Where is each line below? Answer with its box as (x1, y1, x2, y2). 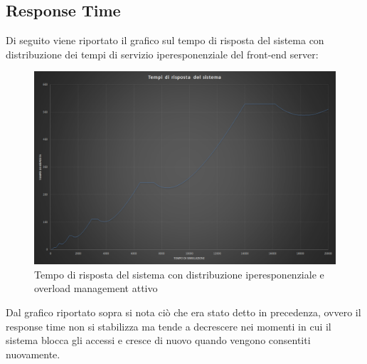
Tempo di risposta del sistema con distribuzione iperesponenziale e (34, 266, 324, 281)
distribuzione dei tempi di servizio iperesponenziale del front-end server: (6, 46, 319, 61)
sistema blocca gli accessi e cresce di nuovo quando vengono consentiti (6, 333, 311, 348)
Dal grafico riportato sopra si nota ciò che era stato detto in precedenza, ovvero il (6, 304, 361, 319)
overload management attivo (34, 281, 158, 296)
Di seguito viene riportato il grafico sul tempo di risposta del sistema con (6, 33, 324, 48)
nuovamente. (6, 346, 60, 361)
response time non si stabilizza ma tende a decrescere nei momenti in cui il (6, 318, 331, 333)
